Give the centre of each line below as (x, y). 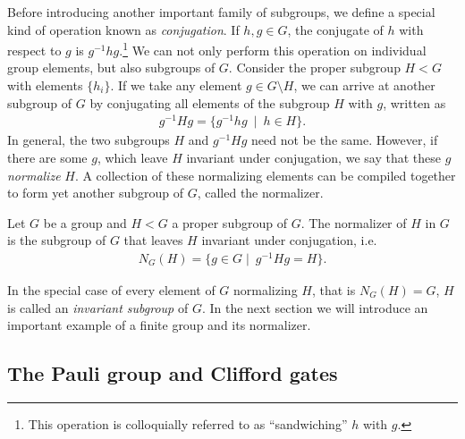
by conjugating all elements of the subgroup (210, 102)
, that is (334, 290)
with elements (45, 85)
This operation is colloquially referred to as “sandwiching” (188, 423)
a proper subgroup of (229, 222)
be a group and (85, 222)
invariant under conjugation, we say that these (313, 157)
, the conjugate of (335, 29)
